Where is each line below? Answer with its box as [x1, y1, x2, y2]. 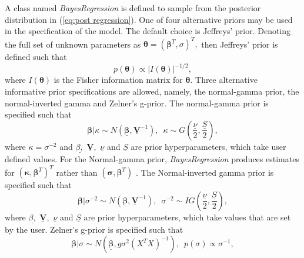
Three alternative [195, 73, 258, 86]
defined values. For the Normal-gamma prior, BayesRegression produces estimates [5, 152, 299, 165]
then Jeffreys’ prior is [201, 38, 278, 50]
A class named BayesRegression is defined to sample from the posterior [5, 2, 261, 14]
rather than [56, 166, 98, 178]
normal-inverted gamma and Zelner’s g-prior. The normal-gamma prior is [5, 96, 269, 109]
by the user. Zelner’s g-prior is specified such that [5, 223, 183, 235]
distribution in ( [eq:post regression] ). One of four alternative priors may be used [5, 13, 293, 25]
